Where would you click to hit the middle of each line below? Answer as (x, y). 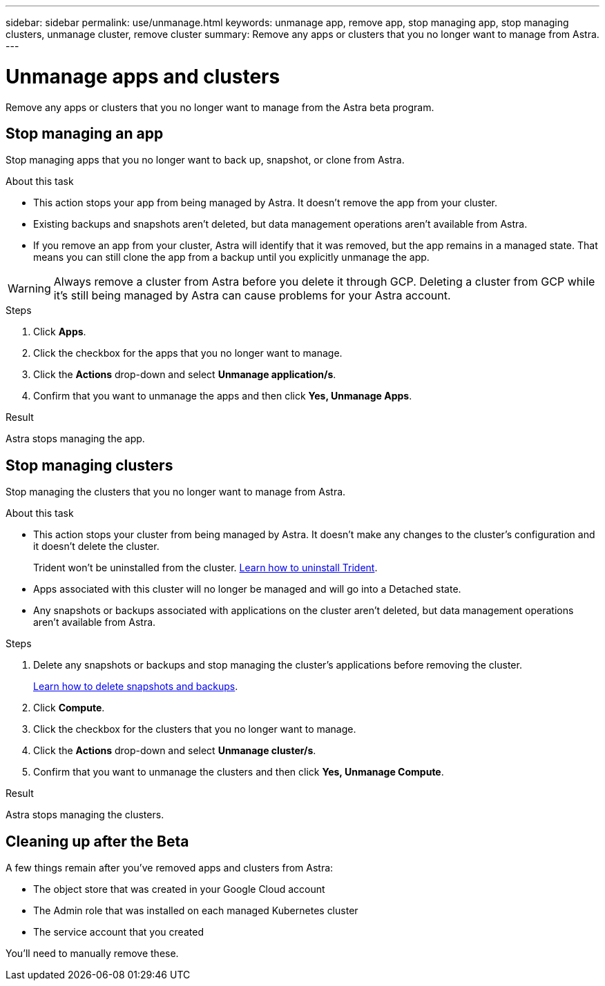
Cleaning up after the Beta (97, 841)
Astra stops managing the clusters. (85, 815)
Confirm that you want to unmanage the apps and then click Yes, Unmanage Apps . (223, 396)
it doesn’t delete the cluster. (96, 546)
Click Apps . (60, 332)
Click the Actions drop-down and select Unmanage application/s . (185, 375)
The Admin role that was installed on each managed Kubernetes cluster (196, 911)
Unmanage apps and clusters (143, 76)
